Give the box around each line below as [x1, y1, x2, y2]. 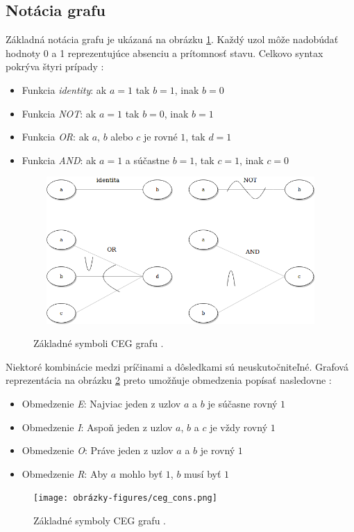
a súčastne [125, 152, 169, 167]
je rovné [144, 129, 178, 144]
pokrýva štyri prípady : [6, 59, 104, 74]
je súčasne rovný [208, 396, 278, 410]
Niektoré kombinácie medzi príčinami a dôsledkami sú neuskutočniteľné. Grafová [6, 359, 348, 373]
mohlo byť [119, 466, 163, 481]
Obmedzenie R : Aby [22, 466, 108, 481]
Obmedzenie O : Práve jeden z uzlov [22, 443, 174, 458]
